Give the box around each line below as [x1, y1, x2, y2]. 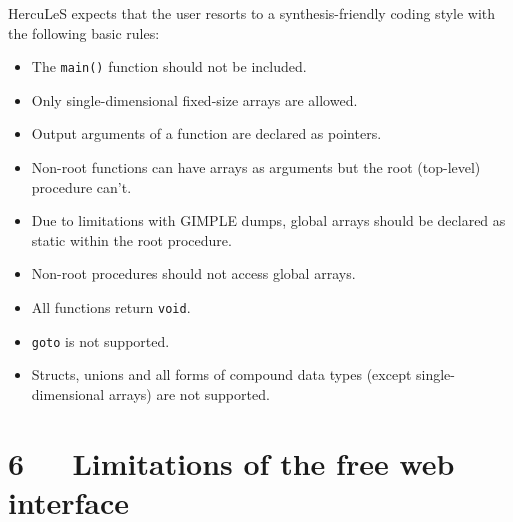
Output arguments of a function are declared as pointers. [31, 123, 382, 144]
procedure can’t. [31, 176, 132, 197]
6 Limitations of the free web [8, 442, 455, 483]
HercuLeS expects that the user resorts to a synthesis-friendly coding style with [8, 3, 496, 23]
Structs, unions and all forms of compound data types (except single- [31, 364, 456, 385]
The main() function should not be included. [31, 56, 307, 77]
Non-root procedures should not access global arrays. [31, 263, 356, 284]
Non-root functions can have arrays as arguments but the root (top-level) [31, 157, 481, 178]
